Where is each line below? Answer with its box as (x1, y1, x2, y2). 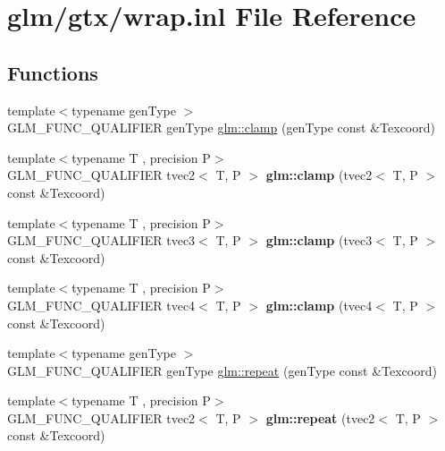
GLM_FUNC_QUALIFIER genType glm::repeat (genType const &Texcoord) (7, 361, 437, 379)
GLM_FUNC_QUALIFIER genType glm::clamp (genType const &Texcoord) (7, 118, 435, 137)
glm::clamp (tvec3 (265, 231, 373, 250)
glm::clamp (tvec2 (265, 166, 373, 184)
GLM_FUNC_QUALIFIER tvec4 (7, 295, 196, 314)
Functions (7, 58, 98, 86)
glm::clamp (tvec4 (265, 295, 373, 314)
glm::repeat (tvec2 (265, 408, 375, 427)
